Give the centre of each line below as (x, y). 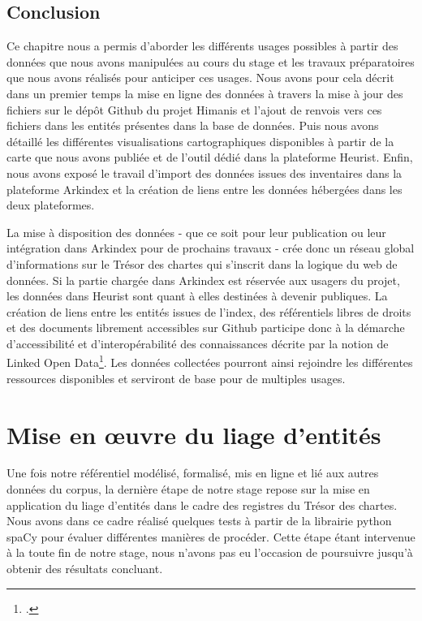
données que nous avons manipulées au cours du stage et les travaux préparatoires (211, 61)
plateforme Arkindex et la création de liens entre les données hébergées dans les (205, 189)
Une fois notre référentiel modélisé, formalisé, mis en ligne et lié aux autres (193, 473)
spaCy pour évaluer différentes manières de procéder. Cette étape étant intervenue (211, 536)
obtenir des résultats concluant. (85, 569)
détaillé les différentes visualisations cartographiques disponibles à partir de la (200, 141)
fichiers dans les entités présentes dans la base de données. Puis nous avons (193, 125)
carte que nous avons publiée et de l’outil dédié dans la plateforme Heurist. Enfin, (210, 157)
